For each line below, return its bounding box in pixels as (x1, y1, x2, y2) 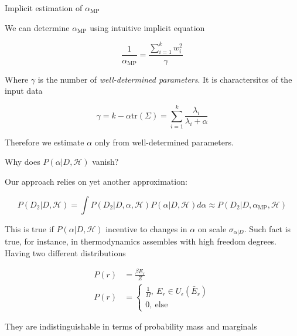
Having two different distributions (5, 246, 126, 259)
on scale (197, 222, 227, 235)
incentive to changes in (105, 222, 187, 235)
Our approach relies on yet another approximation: (5, 175, 187, 188)
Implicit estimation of (5, 2, 83, 13)
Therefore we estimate (5, 135, 84, 148)
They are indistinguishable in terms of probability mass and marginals (5, 320, 257, 332)
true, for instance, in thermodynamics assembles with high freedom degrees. (5, 235, 276, 247)
